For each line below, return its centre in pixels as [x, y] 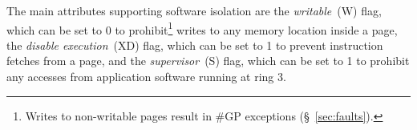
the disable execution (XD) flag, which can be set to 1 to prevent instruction [195, 45]
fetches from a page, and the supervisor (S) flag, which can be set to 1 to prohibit [208, 61]
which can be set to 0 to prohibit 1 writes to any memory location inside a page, [202, 28]
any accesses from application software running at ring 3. [146, 77]
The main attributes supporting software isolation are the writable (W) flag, [194, 10]
